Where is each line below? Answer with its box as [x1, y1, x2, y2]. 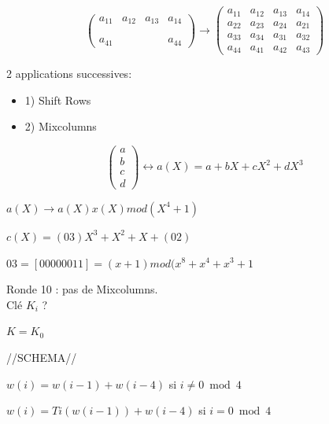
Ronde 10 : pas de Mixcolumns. [6, 281, 158, 297]
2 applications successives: [6, 65, 132, 81]
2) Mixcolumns [24, 118, 97, 135]
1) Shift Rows [24, 91, 91, 108]
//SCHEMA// [6, 348, 77, 365]
